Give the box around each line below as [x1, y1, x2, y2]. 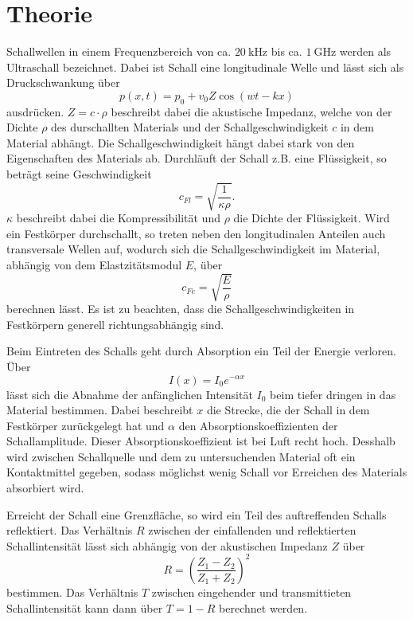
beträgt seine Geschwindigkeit [6, 166, 152, 182]
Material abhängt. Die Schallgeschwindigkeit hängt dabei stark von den [6, 134, 355, 151]
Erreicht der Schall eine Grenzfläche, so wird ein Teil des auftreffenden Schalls [6, 506, 387, 523]
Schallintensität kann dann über [6, 599, 163, 616]
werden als [339, 43, 392, 60]
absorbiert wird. [6, 480, 84, 496]
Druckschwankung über [6, 74, 120, 91]
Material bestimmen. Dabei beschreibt [6, 402, 193, 418]
